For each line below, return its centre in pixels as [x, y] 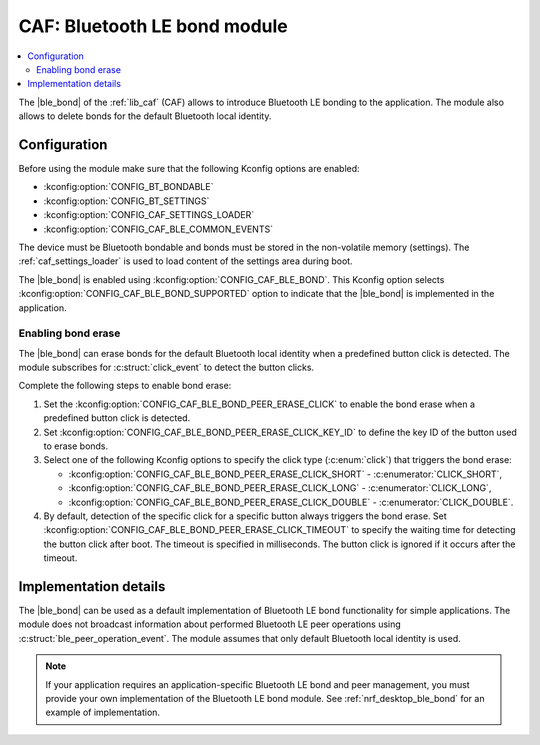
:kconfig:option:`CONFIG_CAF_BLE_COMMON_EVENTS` [158, 229]
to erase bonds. [76, 446]
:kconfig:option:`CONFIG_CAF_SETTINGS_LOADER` [149, 215]
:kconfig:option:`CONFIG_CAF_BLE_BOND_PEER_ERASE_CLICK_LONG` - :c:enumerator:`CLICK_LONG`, [280, 488]
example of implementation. [102, 712]
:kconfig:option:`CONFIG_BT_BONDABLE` [128, 187]
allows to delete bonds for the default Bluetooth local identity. [145, 116]
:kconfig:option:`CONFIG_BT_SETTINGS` [126, 201]
